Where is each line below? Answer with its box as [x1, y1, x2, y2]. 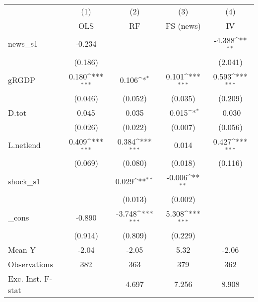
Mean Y [8, 243, 36, 255]
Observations [8, 258, 53, 270]
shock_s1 [8, 175, 41, 187]
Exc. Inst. [8, 272, 42, 284]
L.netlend [8, 139, 41, 151]
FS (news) [165, 20, 201, 31]
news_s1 [8, 38, 38, 50]
